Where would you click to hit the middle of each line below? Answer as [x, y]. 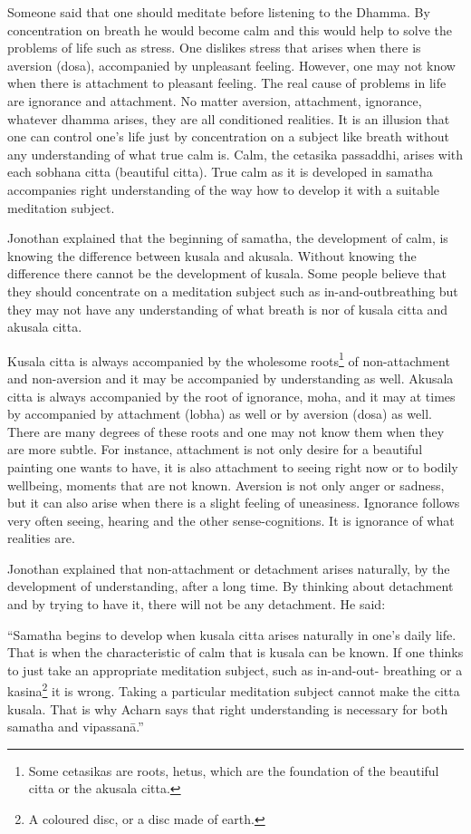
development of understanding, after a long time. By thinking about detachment [231, 586]
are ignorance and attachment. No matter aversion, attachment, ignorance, [215, 100]
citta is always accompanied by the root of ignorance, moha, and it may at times [231, 396]
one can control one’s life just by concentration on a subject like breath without [229, 136]
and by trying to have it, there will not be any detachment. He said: [197, 604]
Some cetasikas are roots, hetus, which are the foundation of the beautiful [234, 770]
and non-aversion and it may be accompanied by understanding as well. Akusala [231, 378]
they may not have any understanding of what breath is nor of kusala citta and [228, 309]
